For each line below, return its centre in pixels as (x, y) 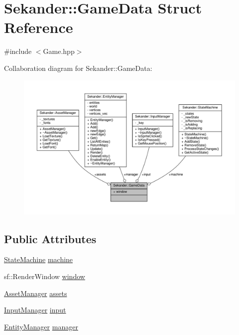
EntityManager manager (41, 326)
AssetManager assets (36, 293)
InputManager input (35, 310)
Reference (39, 27)
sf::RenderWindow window (45, 276)
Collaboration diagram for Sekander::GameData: (78, 68)
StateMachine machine (39, 259)
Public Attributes (50, 238)
